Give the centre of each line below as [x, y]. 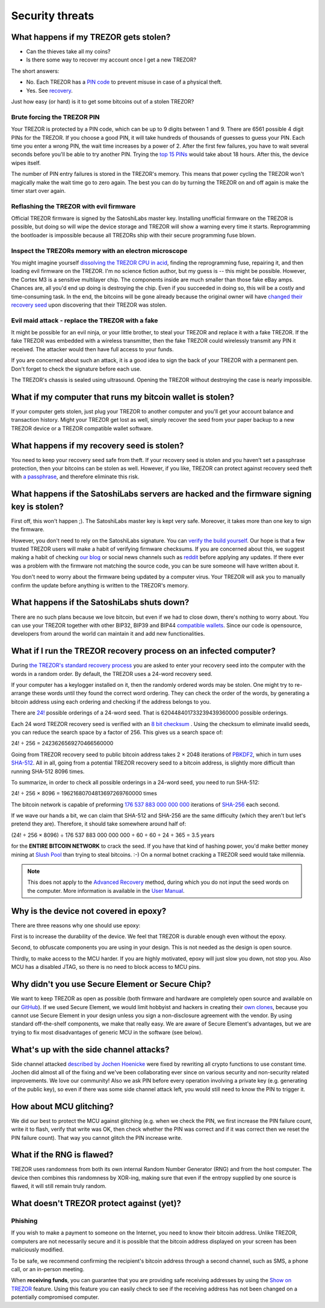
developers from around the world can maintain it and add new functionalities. [108, 634]
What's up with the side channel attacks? [90, 1049]
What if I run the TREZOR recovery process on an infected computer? [144, 651]
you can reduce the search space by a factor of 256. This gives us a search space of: [117, 732]
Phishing [24, 1221]
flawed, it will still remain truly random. [59, 1186]
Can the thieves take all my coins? [68, 52]
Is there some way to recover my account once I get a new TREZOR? [111, 60]
